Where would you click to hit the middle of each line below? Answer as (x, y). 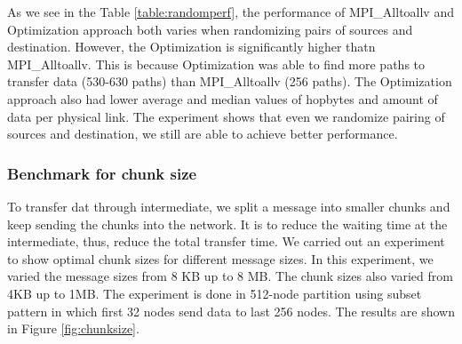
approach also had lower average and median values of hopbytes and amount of (223, 98)
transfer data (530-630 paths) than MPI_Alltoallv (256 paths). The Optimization (230, 81)
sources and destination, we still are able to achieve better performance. (203, 134)
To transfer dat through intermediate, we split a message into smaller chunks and (229, 206)
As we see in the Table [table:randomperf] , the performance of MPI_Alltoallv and (231, 12)
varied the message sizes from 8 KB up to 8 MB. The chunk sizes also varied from (230, 276)
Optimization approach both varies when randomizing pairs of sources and (210, 29)
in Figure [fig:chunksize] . (73, 328)
